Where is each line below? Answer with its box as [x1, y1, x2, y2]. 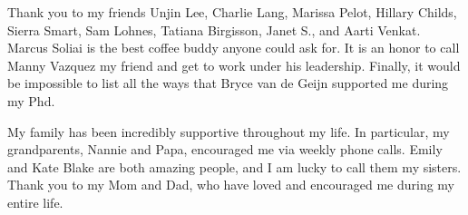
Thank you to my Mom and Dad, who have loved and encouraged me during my [7, 175, 454, 194]
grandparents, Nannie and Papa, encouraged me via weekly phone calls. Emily [7, 140, 443, 159]
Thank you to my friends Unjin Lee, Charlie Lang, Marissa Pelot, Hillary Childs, [7, 3, 457, 21]
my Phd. [7, 91, 55, 110]
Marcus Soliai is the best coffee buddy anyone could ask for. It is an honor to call [7, 38, 460, 57]
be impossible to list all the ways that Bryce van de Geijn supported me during [7, 73, 449, 93]
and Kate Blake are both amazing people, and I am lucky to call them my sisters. [7, 157, 462, 176]
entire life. [7, 192, 63, 211]
